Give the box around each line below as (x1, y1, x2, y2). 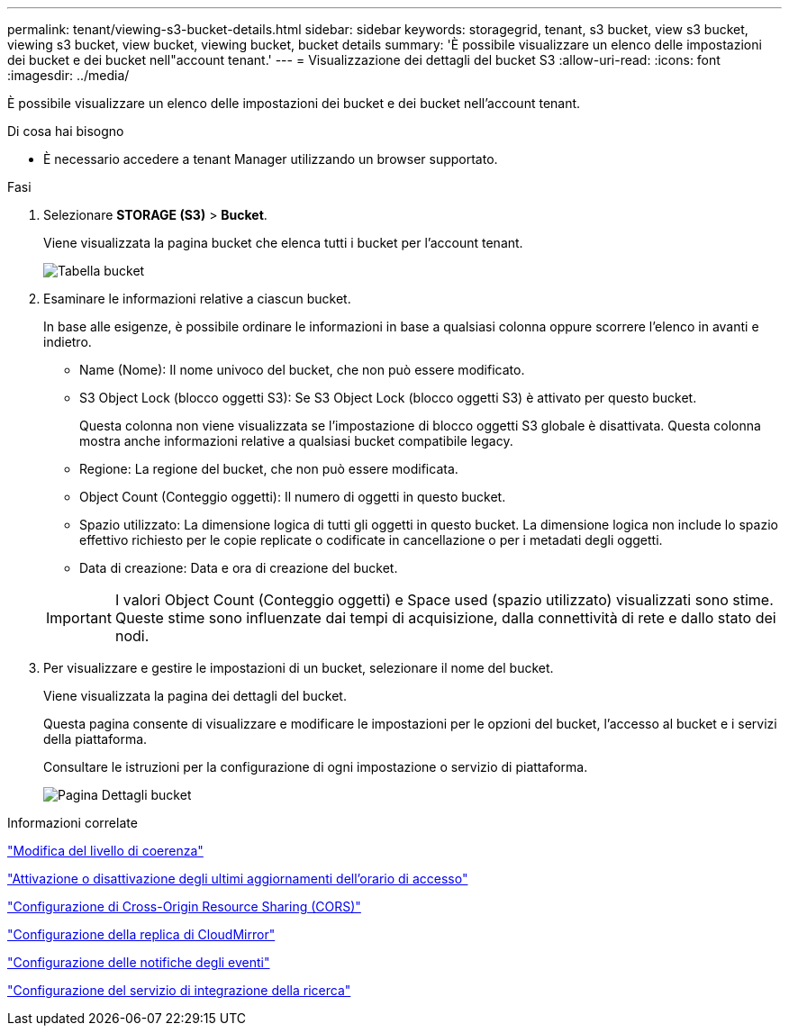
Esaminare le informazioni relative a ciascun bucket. (43, 291, 351, 306)
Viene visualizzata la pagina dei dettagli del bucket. (43, 688, 347, 703)
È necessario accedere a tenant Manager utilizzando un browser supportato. (43, 151, 498, 167)
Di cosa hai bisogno (7, 123, 124, 139)
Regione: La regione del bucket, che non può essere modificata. (79, 461, 458, 476)
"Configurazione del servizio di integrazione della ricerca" (7, 983, 351, 998)
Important (46, 609, 112, 627)
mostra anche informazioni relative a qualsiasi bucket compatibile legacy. (79, 433, 513, 449)
